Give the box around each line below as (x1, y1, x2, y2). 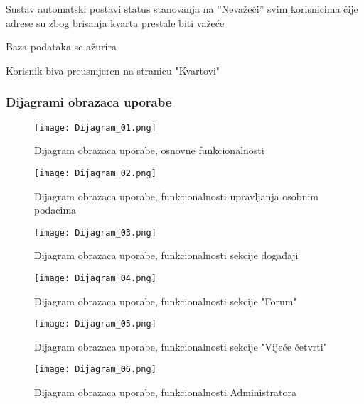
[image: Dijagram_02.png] (34, 168, 156, 178)
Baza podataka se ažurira (6, 39, 117, 54)
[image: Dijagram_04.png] (34, 273, 156, 283)
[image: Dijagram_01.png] (34, 122, 156, 133)
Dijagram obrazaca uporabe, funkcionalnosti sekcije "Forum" (34, 293, 297, 308)
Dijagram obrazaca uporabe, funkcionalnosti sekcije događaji (34, 248, 299, 263)
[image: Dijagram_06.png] (34, 364, 156, 375)
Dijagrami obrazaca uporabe (6, 93, 172, 111)
